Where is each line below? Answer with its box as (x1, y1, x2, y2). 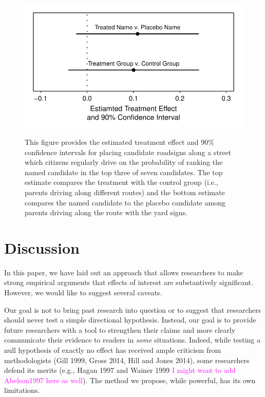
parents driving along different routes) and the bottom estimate (25, 186, 225, 197)
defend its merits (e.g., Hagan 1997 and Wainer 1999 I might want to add (4, 365, 236, 375)
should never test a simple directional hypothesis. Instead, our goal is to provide (4, 314, 256, 325)
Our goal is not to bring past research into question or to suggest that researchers (4, 304, 261, 315)
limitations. (4, 385, 40, 395)
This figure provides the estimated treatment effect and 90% (25, 136, 214, 147)
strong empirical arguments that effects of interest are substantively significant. (4, 277, 253, 288)
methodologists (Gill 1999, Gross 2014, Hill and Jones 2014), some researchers (4, 354, 250, 365)
